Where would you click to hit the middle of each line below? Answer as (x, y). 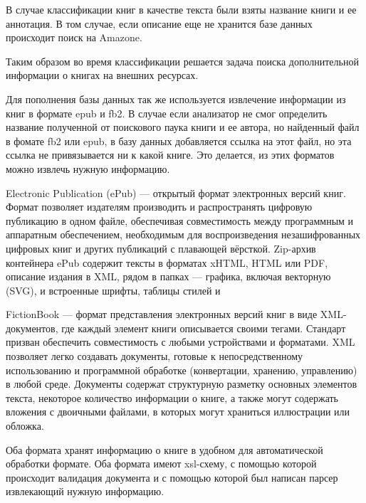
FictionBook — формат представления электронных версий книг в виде (162, 314)
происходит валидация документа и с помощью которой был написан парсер (172, 477)
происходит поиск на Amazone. (74, 37)
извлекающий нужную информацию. (85, 491)
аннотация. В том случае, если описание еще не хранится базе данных (159, 23)
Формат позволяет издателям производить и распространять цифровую (159, 207)
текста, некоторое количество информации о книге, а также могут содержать (172, 397)
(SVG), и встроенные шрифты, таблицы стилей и (113, 290)
